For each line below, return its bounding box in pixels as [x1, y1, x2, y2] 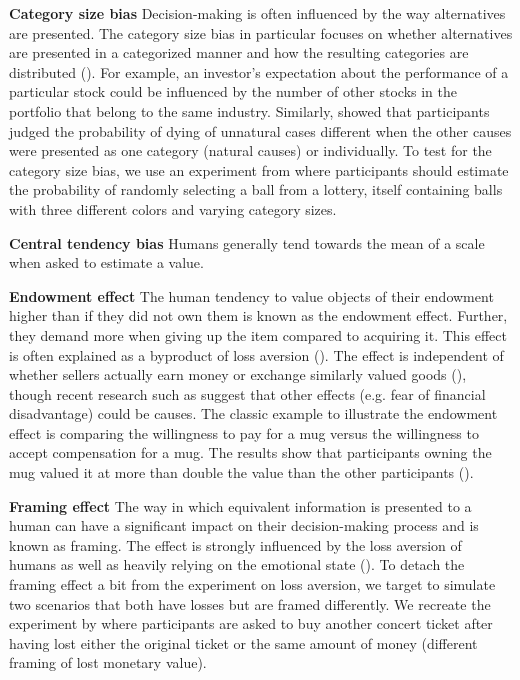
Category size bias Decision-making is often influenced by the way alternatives [9, 3, 506, 23]
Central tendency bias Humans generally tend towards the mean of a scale [9, 232, 485, 253]
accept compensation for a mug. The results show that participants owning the [9, 442, 492, 463]
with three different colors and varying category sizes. [9, 198, 337, 219]
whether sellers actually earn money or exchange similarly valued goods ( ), [9, 364, 467, 385]
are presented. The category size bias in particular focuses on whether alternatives [9, 22, 513, 43]
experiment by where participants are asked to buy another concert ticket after [9, 613, 493, 634]
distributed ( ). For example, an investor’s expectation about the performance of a [9, 61, 509, 82]
